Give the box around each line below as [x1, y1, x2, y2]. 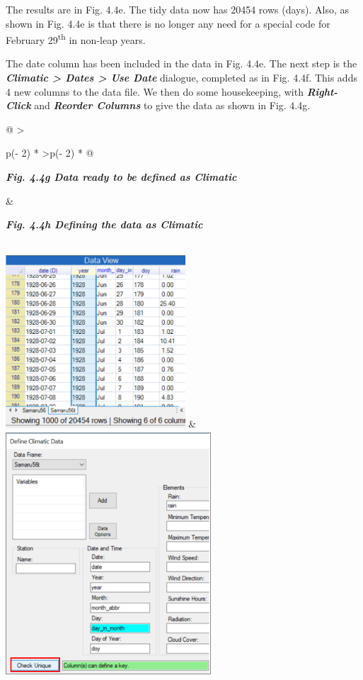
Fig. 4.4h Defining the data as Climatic [6, 217, 203, 232]
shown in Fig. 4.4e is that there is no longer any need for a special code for [6, 16, 330, 30]
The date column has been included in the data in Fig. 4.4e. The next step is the [6, 56, 357, 71]
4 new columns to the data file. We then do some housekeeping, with [6, 84, 304, 99]
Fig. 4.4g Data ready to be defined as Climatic [6, 169, 237, 184]
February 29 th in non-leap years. [6, 30, 146, 47]
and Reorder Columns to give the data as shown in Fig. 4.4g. [34, 98, 311, 113]
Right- [306, 84, 338, 99]
